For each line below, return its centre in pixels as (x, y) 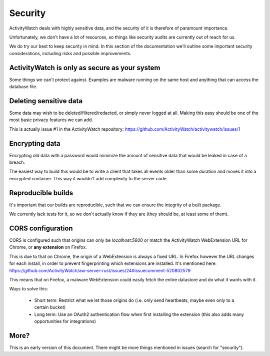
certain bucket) (50, 307)
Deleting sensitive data (46, 101)
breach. (17, 162)
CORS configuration (41, 228)
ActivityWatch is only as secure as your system (85, 68)
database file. (23, 87)
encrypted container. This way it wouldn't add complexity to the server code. (88, 178)
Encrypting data (35, 143)
